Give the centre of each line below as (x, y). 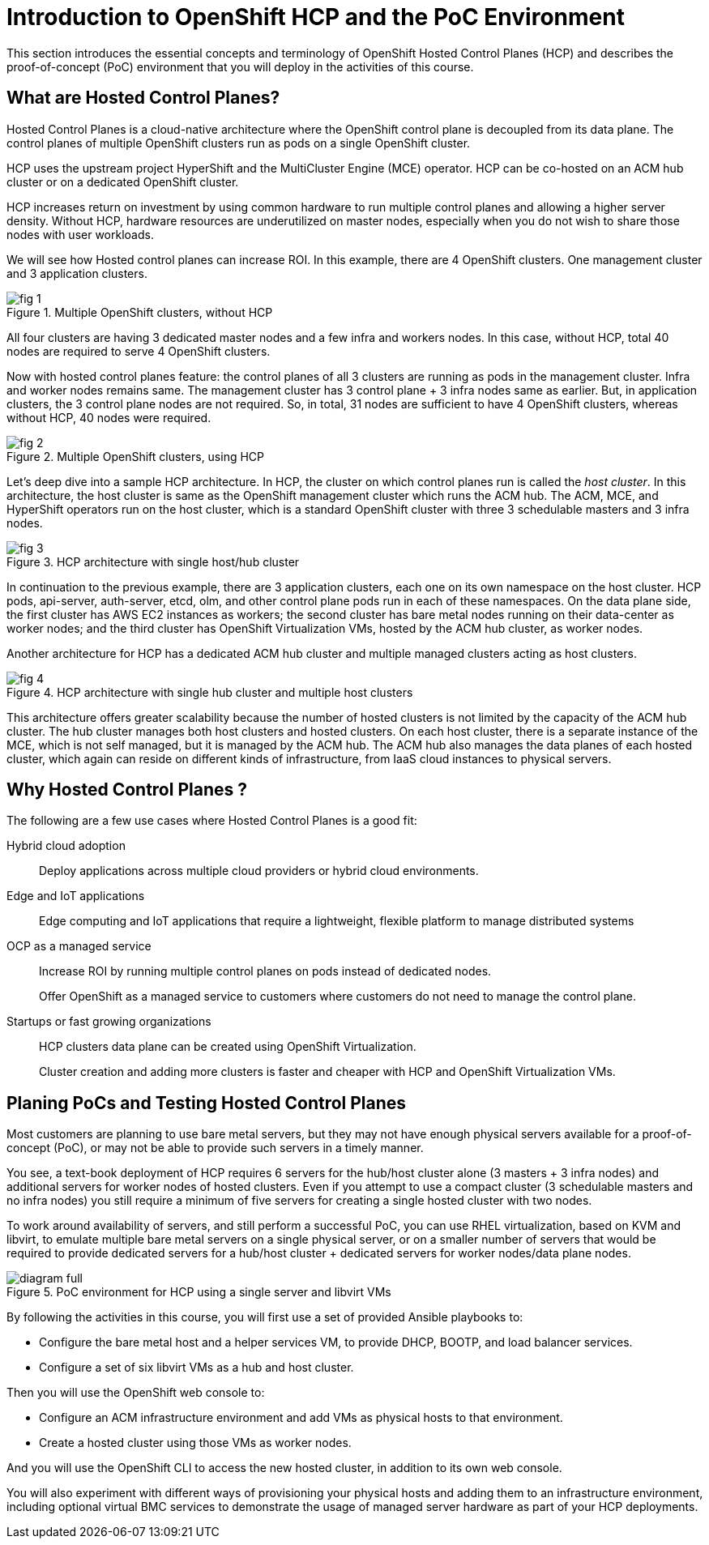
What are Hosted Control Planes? (143, 98)
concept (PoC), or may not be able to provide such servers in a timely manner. (215, 1148)
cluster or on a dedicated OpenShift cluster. (123, 181)
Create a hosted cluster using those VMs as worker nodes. (195, 1443)
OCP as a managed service (79, 946)
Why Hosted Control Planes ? (127, 790)
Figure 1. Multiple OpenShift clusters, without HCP (140, 312)
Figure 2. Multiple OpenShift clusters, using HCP (136, 456)
